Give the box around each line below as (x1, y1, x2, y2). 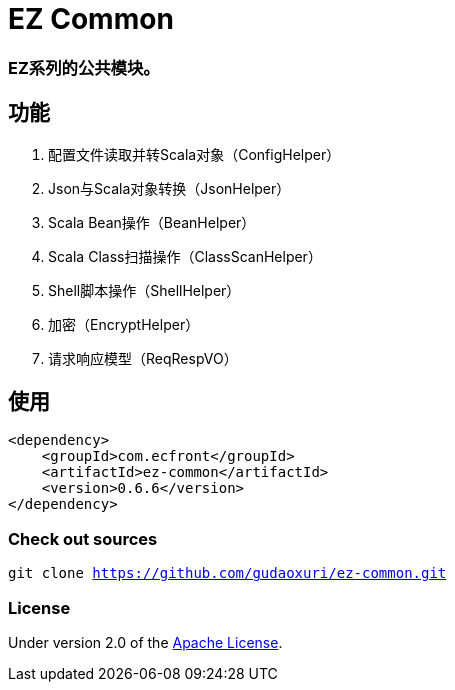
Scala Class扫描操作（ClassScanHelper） (48, 247, 322, 265)
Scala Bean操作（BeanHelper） (48, 213, 256, 231)
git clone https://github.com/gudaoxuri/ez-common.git (8, 565, 447, 582)
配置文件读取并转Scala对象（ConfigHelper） (48, 145, 341, 163)
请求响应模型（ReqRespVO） (48, 349, 238, 367)
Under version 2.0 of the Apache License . (8, 633, 283, 651)
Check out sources (8, 528, 158, 549)
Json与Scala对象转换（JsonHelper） (48, 179, 291, 197)
